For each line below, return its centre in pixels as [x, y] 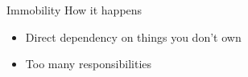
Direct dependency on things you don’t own [133, 36]
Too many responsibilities [89, 64]
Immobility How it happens [74, 10]
